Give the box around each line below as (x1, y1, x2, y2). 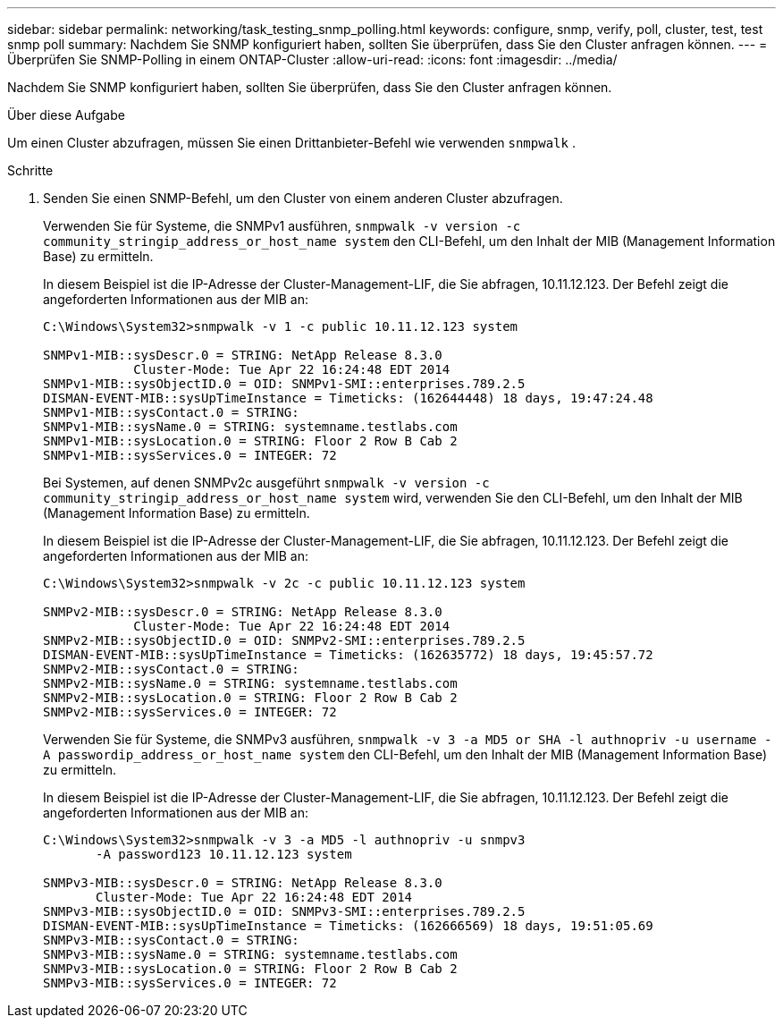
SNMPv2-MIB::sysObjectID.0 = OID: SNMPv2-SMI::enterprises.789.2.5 (43, 633, 526, 648)
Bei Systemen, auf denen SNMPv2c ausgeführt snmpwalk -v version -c (43, 475, 490, 490)
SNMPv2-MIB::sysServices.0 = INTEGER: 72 (43, 705, 337, 719)
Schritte (7, 163, 54, 178)
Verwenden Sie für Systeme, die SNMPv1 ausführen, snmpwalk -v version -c (43, 218, 521, 233)
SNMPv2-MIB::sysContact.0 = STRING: (43, 662, 299, 676)
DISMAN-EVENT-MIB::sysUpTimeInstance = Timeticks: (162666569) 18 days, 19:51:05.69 (43, 919, 653, 933)
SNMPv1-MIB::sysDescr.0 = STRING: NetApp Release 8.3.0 (43, 348, 442, 362)
